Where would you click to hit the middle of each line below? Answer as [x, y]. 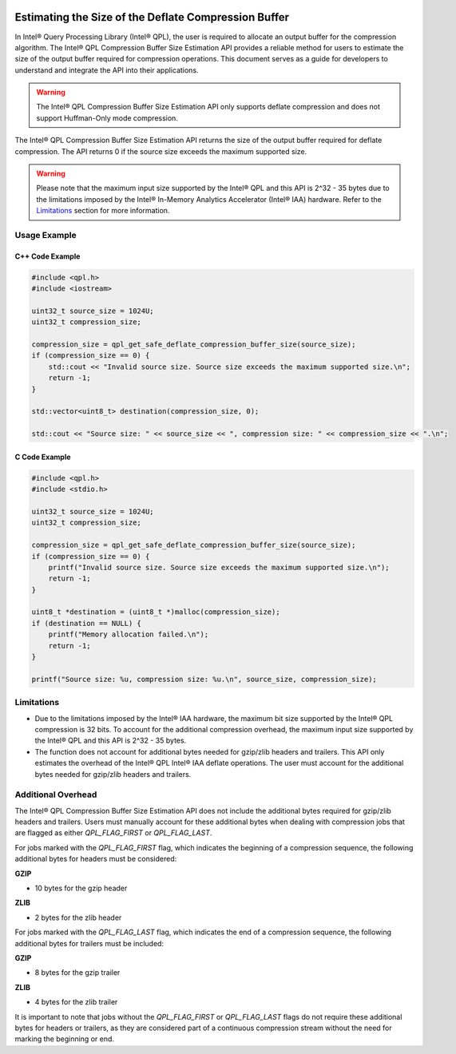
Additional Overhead [56, 794]
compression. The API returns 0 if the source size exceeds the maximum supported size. [161, 151]
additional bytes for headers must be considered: [96, 859]
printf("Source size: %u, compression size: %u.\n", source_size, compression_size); [204, 679]
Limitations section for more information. [103, 211]
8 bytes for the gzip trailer [77, 973]
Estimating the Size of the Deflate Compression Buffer [152, 17]
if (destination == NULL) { [86, 623]
